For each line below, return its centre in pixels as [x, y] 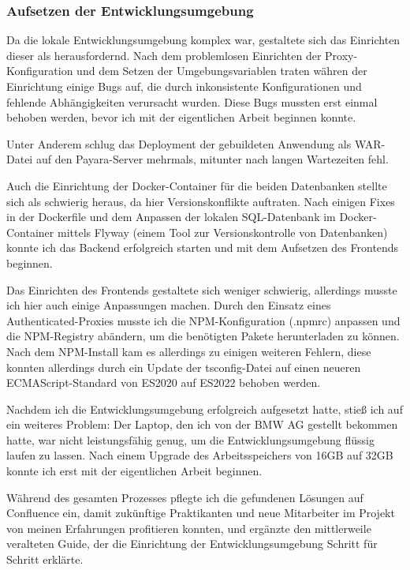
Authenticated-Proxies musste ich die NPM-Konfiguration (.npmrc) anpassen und [203, 320]
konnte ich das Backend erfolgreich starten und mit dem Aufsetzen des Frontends [203, 247]
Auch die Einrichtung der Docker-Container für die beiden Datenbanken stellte [197, 185]
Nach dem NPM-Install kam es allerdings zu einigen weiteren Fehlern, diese [189, 351]
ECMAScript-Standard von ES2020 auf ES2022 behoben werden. [164, 382]
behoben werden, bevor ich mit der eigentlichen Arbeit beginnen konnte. [181, 117]
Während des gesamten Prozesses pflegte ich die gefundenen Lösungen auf [185, 497]
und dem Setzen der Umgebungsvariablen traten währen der [222, 71]
